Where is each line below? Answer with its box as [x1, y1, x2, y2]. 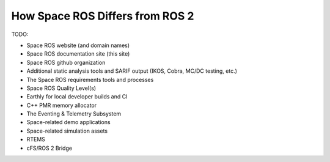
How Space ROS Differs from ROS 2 [11, 9, 194, 23]
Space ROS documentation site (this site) [26, 50, 130, 57]
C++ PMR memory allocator [26, 101, 97, 109]
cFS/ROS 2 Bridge [26, 144, 73, 152]
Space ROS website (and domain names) [26, 42, 130, 49]
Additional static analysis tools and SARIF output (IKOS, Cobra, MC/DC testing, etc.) [26, 67, 238, 75]
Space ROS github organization [26, 59, 106, 66]
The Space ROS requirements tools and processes [26, 76, 154, 83]
